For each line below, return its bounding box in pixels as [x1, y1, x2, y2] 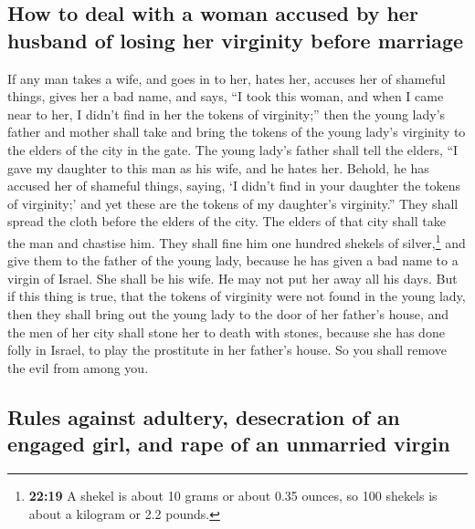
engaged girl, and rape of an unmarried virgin [7, 430, 450, 458]
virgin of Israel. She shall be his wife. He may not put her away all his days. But [7, 268, 458, 287]
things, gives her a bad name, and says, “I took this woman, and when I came [7, 87, 444, 106]
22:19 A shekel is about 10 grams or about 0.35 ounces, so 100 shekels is [28, 485, 438, 504]
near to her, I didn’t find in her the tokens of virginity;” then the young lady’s [7, 104, 446, 123]
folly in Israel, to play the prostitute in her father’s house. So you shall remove [7, 340, 447, 359]
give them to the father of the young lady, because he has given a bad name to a [7, 251, 459, 270]
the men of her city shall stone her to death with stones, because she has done [7, 322, 445, 341]
